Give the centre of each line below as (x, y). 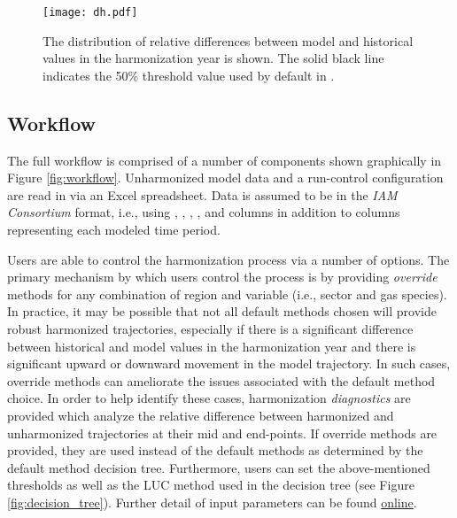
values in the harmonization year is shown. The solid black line (213, 58)
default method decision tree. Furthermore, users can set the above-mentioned (219, 467)
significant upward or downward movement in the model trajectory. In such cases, (229, 363)
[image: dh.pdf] (90, 12)
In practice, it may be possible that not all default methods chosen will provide (222, 311)
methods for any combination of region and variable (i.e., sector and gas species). (227, 294)
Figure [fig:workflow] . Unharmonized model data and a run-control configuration (225, 178)
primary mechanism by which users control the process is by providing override (222, 277)
